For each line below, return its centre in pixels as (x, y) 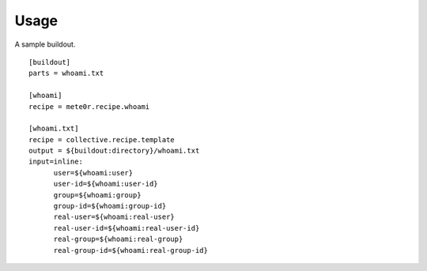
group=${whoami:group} (97, 195)
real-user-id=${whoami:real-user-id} (127, 228)
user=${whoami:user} (93, 173)
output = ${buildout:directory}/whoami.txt (114, 151)
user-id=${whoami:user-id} (106, 184)
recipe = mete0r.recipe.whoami (89, 106)
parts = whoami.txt (66, 73)
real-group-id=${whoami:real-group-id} (131, 250)
